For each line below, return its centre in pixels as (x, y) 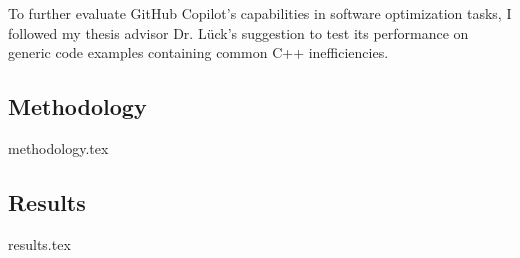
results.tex (39, 243)
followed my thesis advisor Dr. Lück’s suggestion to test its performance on (238, 32)
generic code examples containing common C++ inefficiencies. (198, 52)
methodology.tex (58, 147)
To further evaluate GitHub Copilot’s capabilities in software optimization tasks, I (260, 13)
